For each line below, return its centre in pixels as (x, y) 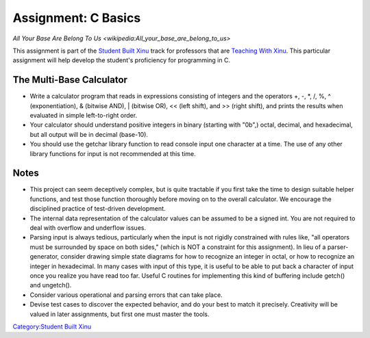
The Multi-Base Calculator (70, 80)
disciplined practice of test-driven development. (98, 209)
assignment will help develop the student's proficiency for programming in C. (122, 60)
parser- (338, 247)
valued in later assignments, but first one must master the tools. (120, 314)
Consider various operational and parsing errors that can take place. (126, 295)
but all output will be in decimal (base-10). (89, 134)
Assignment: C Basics (77, 18)
